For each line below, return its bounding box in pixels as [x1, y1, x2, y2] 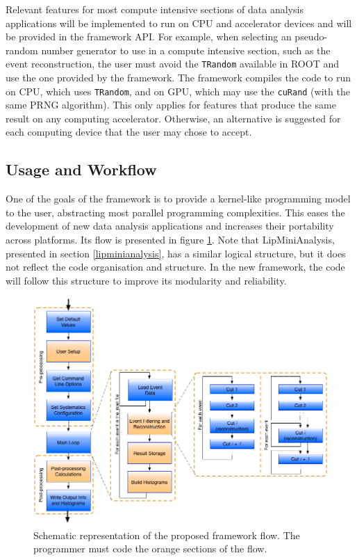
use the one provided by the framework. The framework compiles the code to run [6, 70, 351, 85]
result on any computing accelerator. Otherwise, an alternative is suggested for [6, 111, 341, 125]
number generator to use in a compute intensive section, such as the [41, 42, 331, 57]
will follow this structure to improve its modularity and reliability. [6, 273, 287, 287]
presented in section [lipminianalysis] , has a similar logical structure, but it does [6, 246, 346, 260]
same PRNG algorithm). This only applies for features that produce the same [6, 97, 336, 112]
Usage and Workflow [6, 159, 157, 180]
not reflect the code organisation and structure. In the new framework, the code [6, 259, 345, 274]
